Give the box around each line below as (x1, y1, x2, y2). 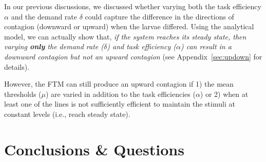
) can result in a (180, 41, 232, 52)
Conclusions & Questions (4, 138, 184, 159)
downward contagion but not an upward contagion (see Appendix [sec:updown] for (4, 51, 262, 62)
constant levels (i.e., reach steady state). (4, 108, 130, 119)
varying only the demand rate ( (4, 41, 104, 52)
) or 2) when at (200, 88, 249, 99)
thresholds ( (4, 88, 42, 99)
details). (4, 61, 30, 72)
